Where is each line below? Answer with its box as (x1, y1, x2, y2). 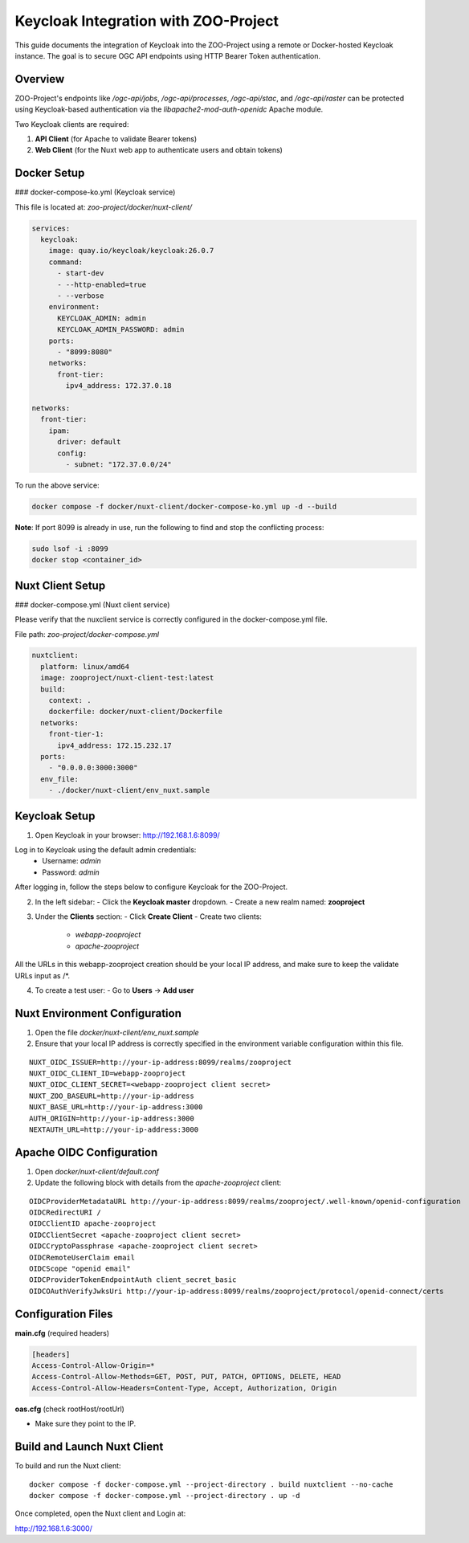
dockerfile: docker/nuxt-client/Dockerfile (48, 707, 222, 716)
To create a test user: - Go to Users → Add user (35, 985, 194, 995)
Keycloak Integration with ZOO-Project (14, 12, 279, 30)
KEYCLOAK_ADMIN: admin (57, 313, 147, 323)
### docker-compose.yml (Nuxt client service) (14, 599, 170, 610)
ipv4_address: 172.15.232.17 (57, 741, 172, 750)
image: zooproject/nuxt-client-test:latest (40, 673, 214, 683)
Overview (14, 72, 65, 86)
